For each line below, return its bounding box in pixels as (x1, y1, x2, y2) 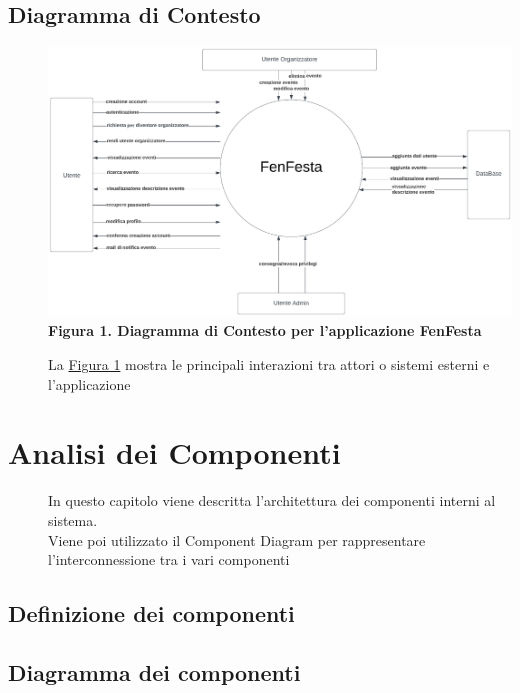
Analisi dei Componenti (8, 432, 341, 473)
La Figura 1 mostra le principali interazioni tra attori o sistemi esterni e (48, 354, 490, 374)
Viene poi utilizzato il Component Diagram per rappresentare (48, 529, 426, 550)
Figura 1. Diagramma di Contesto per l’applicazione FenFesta (48, 320, 482, 341)
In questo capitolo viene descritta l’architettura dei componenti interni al (48, 490, 496, 511)
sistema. (48, 509, 98, 530)
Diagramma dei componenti (8, 656, 301, 687)
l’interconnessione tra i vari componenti (48, 549, 290, 570)
